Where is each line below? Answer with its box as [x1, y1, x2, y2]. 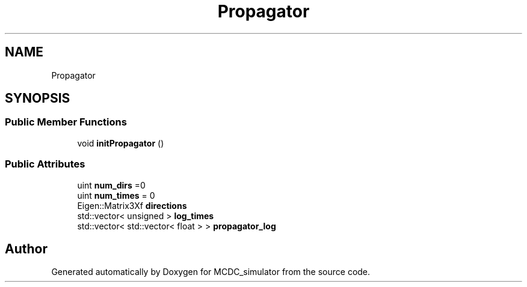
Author [5, 241, 48, 256]
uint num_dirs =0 [77, 180, 146, 190]
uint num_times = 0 [77, 190, 155, 201]
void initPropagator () [77, 137, 164, 148]
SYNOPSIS [5, 91, 70, 106]
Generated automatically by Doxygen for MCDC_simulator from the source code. [51, 267, 371, 277]
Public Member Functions [5, 116, 127, 128]
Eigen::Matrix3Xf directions [77, 200, 187, 211]
